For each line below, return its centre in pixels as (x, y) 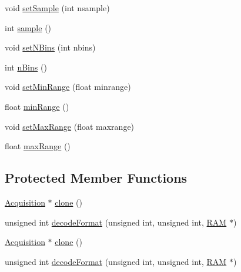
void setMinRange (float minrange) (68, 87)
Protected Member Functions (96, 178)
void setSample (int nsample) (57, 8)
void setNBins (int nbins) (50, 47)
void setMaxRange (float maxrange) (70, 126)
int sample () (28, 27)
